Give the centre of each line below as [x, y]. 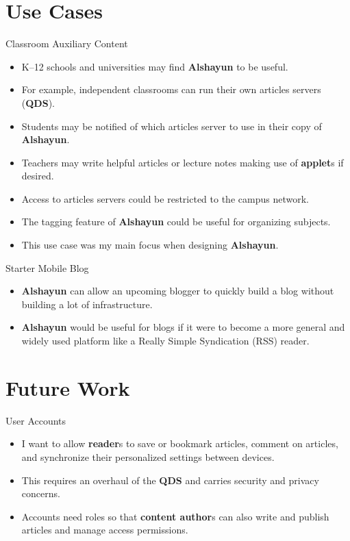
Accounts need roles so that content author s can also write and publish [175, 516]
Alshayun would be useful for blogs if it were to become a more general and [183, 327]
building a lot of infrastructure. [87, 304]
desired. [38, 176]
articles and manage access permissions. [105, 530]
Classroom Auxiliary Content [67, 43]
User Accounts [36, 420]
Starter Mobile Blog [47, 267]
